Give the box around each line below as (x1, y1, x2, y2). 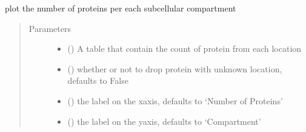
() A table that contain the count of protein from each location (67, 42, 302, 55)
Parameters (28, 22, 71, 34)
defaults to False (67, 74, 128, 87)
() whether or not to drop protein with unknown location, (67, 62, 282, 75)
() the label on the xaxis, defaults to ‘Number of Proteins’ (67, 94, 283, 107)
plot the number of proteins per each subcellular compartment (5, 2, 236, 14)
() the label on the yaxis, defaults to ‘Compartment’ (67, 115, 261, 127)
